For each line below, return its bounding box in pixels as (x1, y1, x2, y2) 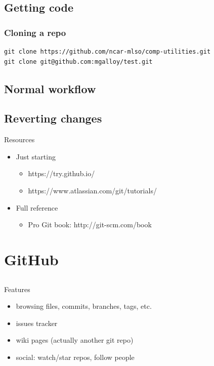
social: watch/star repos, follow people (16, 351, 135, 362)
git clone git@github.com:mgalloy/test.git (4, 58, 153, 65)
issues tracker (16, 317, 58, 328)
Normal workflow (4, 80, 96, 96)
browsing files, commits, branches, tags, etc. (16, 301, 152, 311)
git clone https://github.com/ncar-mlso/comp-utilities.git (4, 48, 211, 55)
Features (4, 283, 30, 294)
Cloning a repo (4, 26, 66, 38)
